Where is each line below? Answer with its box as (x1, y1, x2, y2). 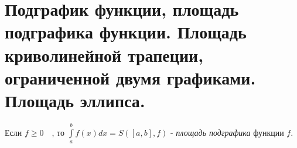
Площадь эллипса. (5, 88, 145, 112)
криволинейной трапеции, (5, 43, 204, 66)
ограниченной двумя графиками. (5, 65, 256, 89)
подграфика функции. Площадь (5, 20, 247, 44)
